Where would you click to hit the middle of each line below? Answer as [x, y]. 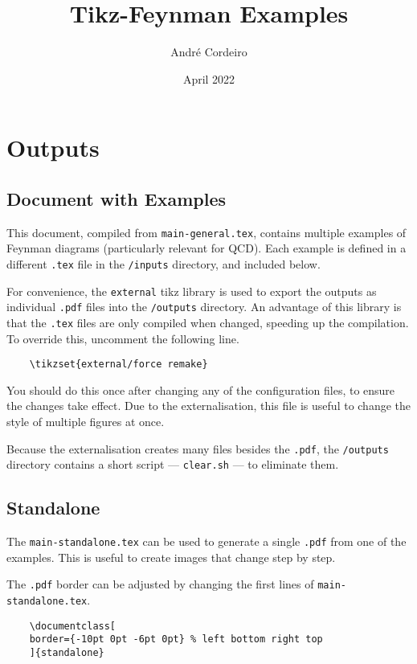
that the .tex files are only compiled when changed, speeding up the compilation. [208, 322]
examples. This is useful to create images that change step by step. [171, 557]
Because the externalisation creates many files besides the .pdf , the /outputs [198, 448]
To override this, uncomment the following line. [123, 338]
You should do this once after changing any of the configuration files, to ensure [201, 389]
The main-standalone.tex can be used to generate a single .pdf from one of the [206, 541]
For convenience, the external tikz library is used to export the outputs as [192, 291]
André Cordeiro [209, 52]
